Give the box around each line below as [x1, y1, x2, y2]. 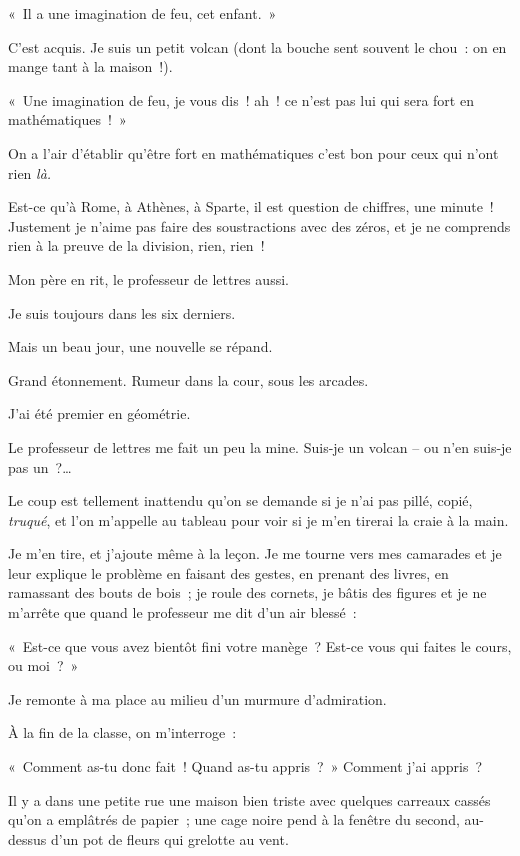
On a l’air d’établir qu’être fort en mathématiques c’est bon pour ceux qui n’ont [8, 142, 499, 163]
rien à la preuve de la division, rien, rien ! [8, 235, 265, 256]
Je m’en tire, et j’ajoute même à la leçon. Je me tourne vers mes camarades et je [8, 543, 502, 564]
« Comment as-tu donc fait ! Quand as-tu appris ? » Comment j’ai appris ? [8, 756, 483, 777]
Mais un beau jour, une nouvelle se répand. [8, 336, 273, 357]
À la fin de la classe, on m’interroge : [8, 722, 237, 743]
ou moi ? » [8, 655, 79, 676]
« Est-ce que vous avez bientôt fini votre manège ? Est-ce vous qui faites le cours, [8, 635, 512, 656]
